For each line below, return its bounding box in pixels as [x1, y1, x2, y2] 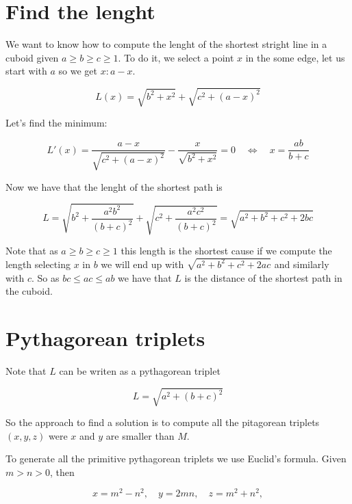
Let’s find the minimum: [5, 116, 108, 130]
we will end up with [101, 256, 184, 271]
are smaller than [105, 428, 175, 442]
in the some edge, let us [245, 50, 345, 64]
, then [50, 464, 75, 479]
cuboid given [5, 50, 59, 64]
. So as [31, 270, 60, 284]
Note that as [5, 243, 58, 258]
